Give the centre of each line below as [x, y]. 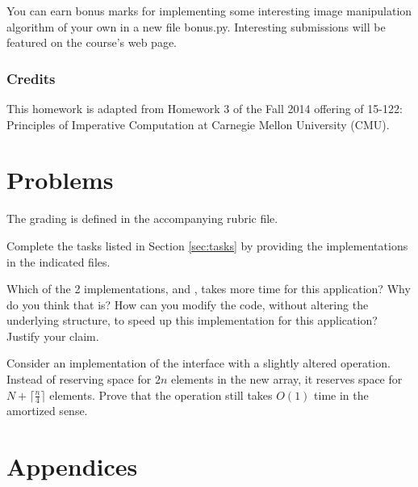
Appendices [72, 466]
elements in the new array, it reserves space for [286, 379]
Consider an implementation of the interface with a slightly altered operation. [199, 363]
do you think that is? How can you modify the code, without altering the [188, 304]
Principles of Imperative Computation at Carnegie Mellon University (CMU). [198, 124]
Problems [60, 180]
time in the [341, 395]
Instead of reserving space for [79, 379]
